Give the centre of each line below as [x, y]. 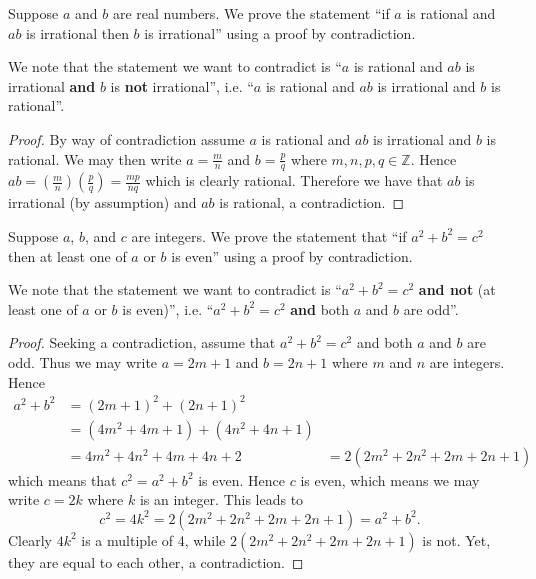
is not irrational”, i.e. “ [182, 85]
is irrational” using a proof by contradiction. [280, 32]
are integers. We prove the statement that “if [269, 235]
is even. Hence [241, 479]
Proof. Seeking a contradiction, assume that [142, 342]
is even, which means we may [390, 479]
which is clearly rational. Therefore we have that [294, 180]
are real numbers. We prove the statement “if [251, 13]
